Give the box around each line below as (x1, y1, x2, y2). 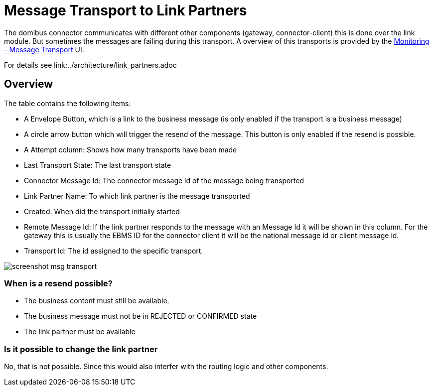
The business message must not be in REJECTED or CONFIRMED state (24, 312, 257, 321)
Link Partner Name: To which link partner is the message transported (24, 191, 250, 200)
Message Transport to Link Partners (4, 2, 247, 19)
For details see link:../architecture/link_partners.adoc (4, 60, 177, 69)
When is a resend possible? (4, 278, 113, 288)
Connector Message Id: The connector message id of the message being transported (24, 176, 304, 185)
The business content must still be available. (24, 296, 169, 305)
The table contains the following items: (4, 99, 131, 108)
